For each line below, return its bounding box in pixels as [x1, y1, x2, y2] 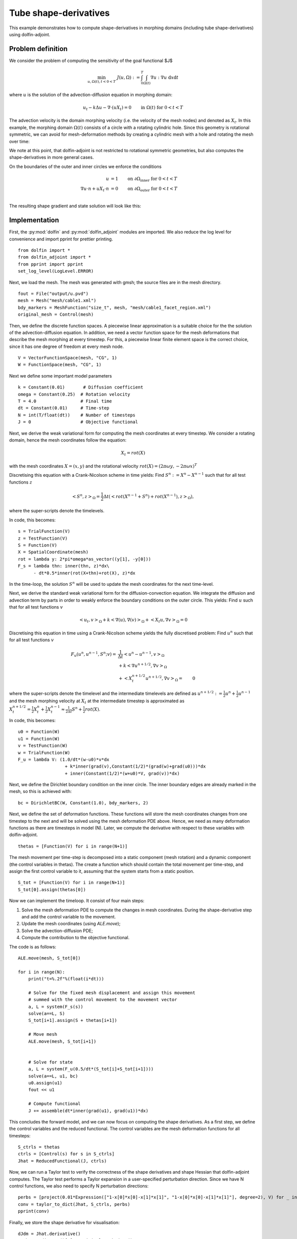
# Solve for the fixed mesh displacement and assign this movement [28, 990, 196, 996]
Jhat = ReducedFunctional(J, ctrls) [18, 1158, 107, 1164]
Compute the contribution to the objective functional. [21, 935, 130, 941]
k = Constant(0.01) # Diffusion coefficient [18, 385, 144, 390]
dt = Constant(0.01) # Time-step [18, 405, 110, 411]
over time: [9, 138, 30, 144]
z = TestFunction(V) [18, 535, 68, 541]
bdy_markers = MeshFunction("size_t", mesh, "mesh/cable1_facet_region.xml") [18, 305, 211, 310]
